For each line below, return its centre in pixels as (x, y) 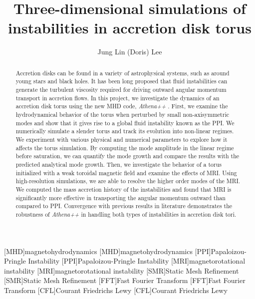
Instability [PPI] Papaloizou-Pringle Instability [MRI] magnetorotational (137, 261)
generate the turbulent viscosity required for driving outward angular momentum (121, 90)
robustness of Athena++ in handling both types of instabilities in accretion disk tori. (126, 214)
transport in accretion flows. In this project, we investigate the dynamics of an (118, 98)
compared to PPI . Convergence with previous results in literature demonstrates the (124, 206)
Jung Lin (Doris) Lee (130, 52)
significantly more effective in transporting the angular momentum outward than (121, 197)
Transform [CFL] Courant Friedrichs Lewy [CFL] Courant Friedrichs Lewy (116, 290)
